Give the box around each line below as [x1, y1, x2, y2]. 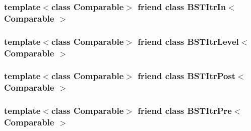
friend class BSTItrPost [138, 70, 236, 82]
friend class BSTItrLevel [138, 35, 239, 47]
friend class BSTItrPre [138, 104, 232, 117]
